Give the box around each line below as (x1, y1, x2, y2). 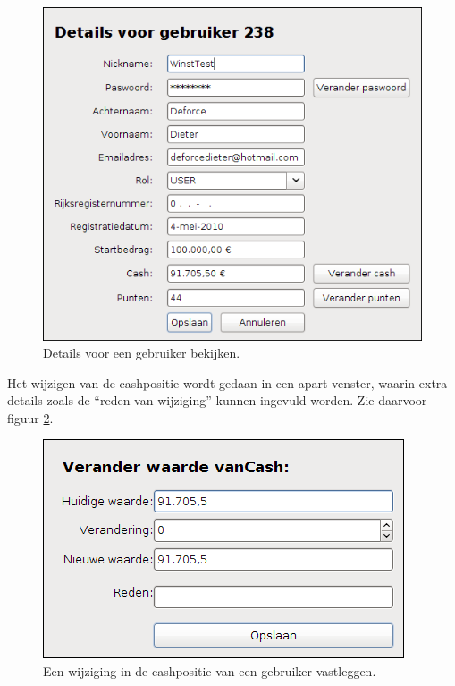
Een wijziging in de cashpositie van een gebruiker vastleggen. (43, 662, 376, 681)
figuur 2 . (7, 408, 54, 427)
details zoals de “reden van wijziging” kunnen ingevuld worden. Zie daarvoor (7, 391, 427, 410)
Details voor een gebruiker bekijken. (43, 343, 240, 362)
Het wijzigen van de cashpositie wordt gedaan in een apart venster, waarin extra (7, 373, 448, 392)
